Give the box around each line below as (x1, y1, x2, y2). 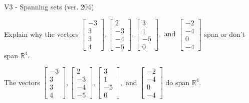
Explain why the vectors (4, 28, 79, 39)
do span (165, 77, 190, 87)
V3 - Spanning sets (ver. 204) (4, 1, 94, 11)
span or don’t (204, 28, 245, 39)
